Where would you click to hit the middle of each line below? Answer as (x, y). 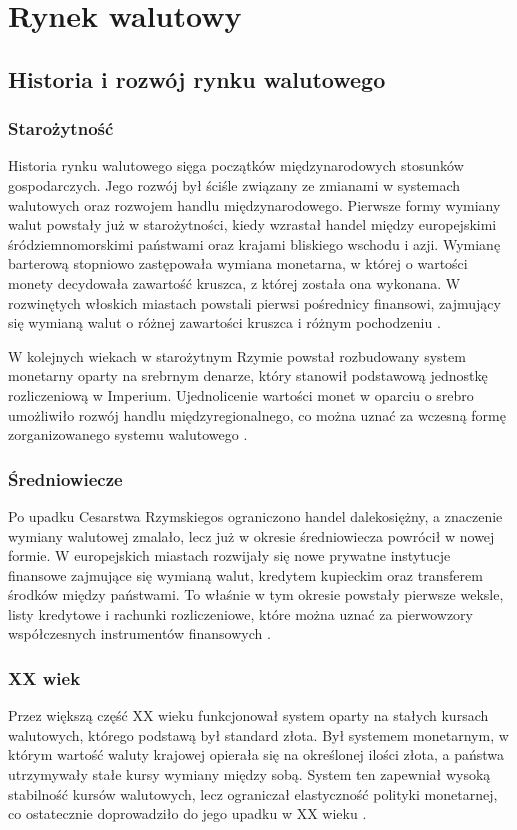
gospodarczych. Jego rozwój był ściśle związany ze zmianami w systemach (234, 184)
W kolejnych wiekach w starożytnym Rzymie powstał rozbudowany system (237, 355)
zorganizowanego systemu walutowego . (128, 434)
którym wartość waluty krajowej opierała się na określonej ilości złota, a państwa (256, 754)
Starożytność (61, 128)
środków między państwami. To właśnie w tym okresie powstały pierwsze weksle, (256, 594)
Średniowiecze (65, 478)
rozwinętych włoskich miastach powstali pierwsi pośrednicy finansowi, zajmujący (254, 302)
